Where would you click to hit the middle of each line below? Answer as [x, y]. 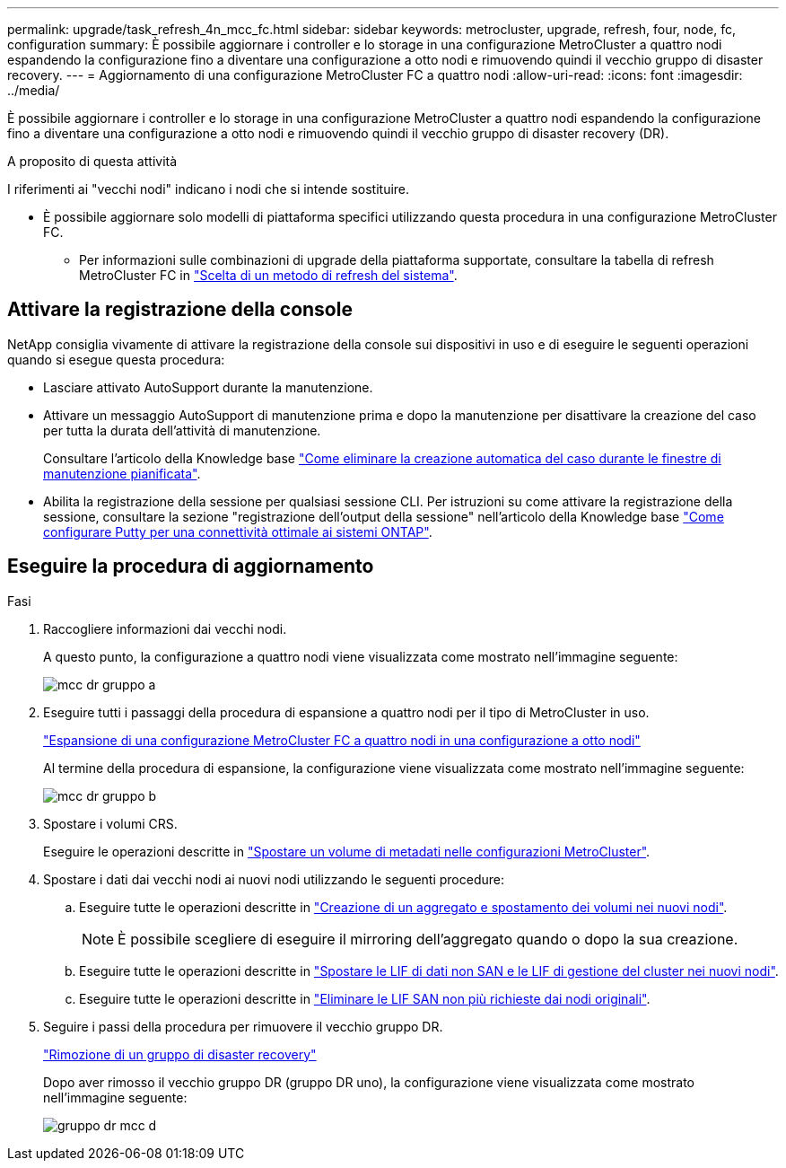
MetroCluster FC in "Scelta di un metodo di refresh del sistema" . [268, 275]
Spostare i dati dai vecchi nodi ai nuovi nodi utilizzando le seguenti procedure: [274, 879]
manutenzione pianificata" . [122, 473]
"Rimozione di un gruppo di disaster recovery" [180, 1054]
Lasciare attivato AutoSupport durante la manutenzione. [208, 387]
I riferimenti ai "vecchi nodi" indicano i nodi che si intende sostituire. [209, 189]
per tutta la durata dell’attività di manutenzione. [182, 430]
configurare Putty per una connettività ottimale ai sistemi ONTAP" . [238, 531]
